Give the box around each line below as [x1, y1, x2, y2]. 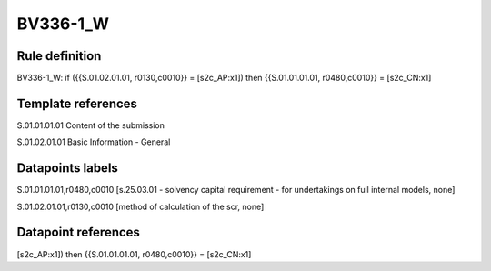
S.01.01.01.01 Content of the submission [16, 119, 165, 131]
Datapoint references [16, 225, 141, 240]
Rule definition [16, 48, 102, 64]
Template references [16, 95, 138, 111]
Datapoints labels [16, 160, 118, 176]
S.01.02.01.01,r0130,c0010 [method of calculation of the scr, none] [16, 201, 265, 212]
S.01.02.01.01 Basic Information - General [16, 136, 171, 147]
